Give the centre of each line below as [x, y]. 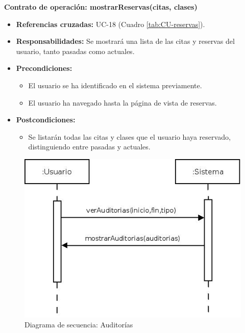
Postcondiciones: [46, 120]
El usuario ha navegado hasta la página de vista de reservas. [122, 102]
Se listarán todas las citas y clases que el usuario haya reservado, [129, 136]
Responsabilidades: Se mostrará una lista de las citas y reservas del [125, 41]
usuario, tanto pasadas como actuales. [75, 51]
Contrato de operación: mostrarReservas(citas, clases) [101, 7]
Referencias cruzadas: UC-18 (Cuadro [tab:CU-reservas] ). [111, 24]
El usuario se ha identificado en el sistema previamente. [115, 85]
